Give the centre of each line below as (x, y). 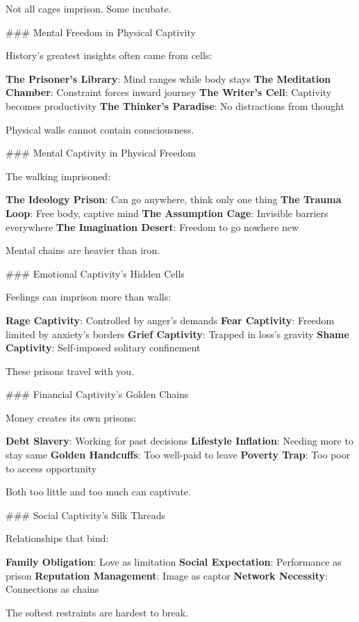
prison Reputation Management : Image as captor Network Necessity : (167, 575)
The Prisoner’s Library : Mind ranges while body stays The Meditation (168, 78)
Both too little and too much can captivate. (98, 492)
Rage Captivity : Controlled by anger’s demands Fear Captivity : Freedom (170, 320)
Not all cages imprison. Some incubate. (89, 8)
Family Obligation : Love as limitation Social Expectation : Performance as (174, 562)
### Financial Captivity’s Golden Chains (97, 394)
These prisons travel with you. (70, 370)
